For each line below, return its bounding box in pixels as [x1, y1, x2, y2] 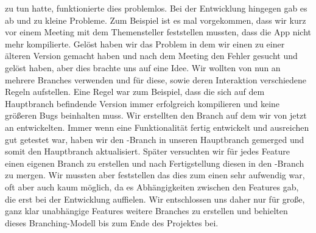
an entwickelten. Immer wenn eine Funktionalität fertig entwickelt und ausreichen [5, 120, 309, 133]
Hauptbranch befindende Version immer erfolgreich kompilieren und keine [5, 97, 280, 110]
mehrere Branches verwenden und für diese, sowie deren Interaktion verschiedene [5, 73, 307, 86]
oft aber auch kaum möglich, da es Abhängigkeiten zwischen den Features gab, [5, 180, 299, 193]
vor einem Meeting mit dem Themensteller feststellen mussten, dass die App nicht [5, 26, 311, 38]
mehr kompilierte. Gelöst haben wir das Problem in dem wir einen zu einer [5, 37, 285, 50]
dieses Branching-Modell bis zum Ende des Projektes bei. [5, 216, 219, 229]
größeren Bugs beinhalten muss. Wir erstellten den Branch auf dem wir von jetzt [5, 109, 307, 122]
